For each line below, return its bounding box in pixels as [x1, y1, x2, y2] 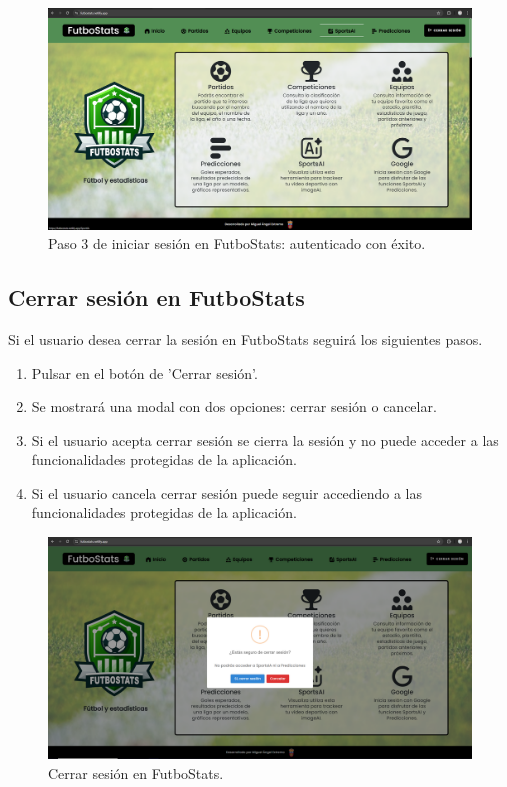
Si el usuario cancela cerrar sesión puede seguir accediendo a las [31, 482, 423, 503]
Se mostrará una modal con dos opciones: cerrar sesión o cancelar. [31, 396, 437, 417]
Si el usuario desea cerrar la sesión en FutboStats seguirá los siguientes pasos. [8, 328, 483, 349]
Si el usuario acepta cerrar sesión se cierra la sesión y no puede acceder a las [31, 429, 499, 450]
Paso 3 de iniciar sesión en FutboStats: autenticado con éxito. [48, 233, 426, 254]
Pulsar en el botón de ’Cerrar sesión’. [31, 362, 258, 383]
